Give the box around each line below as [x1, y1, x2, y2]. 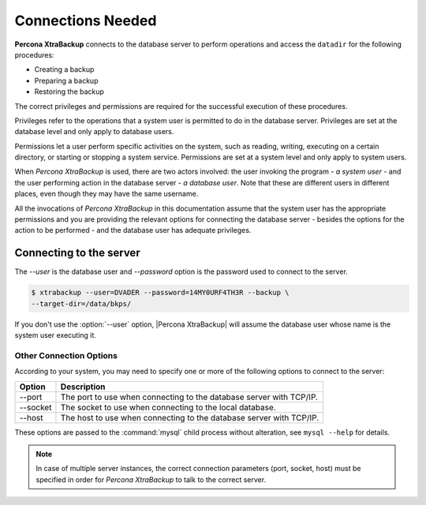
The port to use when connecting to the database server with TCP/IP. [60, 391, 319, 402]
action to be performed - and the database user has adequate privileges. [14, 226, 252, 235]
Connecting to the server [14, 246, 141, 260]
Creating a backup [34, 65, 95, 74]
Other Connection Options [14, 350, 118, 361]
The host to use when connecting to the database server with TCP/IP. [60, 412, 319, 423]
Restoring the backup [34, 87, 104, 96]
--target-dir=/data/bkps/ [31, 299, 132, 308]
